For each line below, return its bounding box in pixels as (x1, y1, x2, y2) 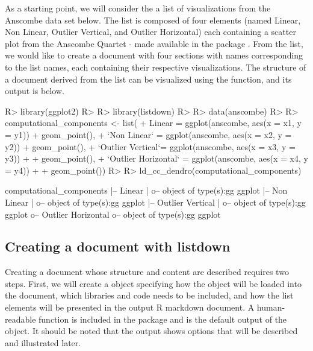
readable (5, 312, 36, 325)
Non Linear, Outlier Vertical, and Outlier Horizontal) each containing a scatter (5, 25, 296, 38)
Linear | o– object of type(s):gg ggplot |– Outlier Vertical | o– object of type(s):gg (5, 195, 306, 208)
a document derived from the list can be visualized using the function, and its (5, 72, 292, 85)
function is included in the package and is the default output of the (39, 312, 287, 325)
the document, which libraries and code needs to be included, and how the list (5, 289, 294, 302)
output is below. (5, 84, 64, 97)
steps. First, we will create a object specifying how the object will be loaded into (5, 277, 302, 289)
